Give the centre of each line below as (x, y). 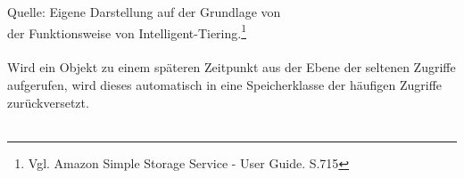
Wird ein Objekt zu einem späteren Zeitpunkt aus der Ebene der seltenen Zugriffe (232, 67)
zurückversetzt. (48, 102)
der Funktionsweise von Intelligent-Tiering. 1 (127, 31)
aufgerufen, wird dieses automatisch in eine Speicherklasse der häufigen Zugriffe (225, 85)
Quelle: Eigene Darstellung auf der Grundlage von (144, 12)
